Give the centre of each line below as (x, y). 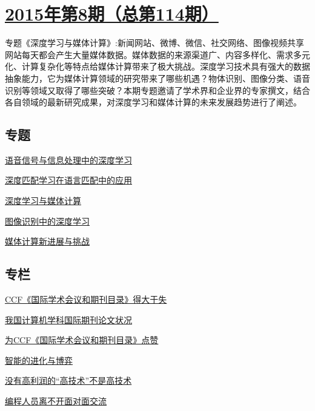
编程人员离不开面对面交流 (56, 401)
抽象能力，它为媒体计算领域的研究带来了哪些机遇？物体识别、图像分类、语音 (157, 78)
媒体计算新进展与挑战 (47, 241)
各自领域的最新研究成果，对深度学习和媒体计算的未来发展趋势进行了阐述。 (153, 102)
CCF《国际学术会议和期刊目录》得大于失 (86, 299)
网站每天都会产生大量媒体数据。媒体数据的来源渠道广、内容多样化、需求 (149, 54)
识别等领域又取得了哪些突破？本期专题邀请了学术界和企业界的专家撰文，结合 (157, 90)
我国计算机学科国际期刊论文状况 (68, 319)
